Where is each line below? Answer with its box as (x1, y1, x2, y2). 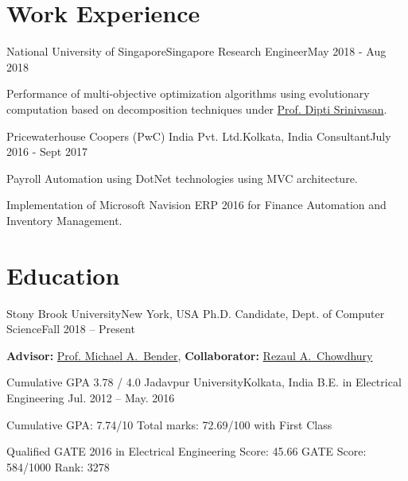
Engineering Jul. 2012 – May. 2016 (6, 389, 175, 405)
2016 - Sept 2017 (6, 143, 87, 160)
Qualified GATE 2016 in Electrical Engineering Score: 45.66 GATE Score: (6, 443, 367, 460)
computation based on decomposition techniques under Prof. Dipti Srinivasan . (6, 100, 387, 117)
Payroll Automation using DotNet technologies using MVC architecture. (6, 169, 358, 186)
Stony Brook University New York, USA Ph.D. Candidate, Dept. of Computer (6, 305, 385, 321)
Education (6, 258, 120, 291)
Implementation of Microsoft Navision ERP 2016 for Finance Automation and (6, 196, 387, 213)
